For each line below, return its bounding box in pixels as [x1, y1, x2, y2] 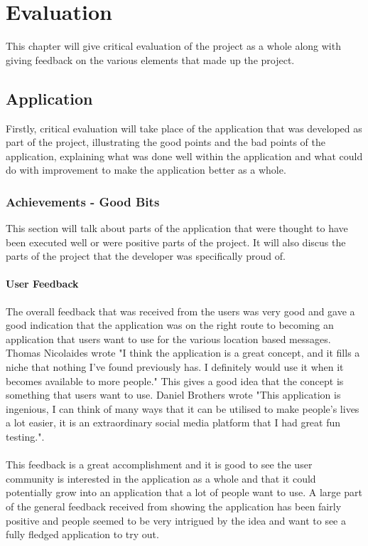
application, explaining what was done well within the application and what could [6, 148, 363, 163]
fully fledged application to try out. [6, 527, 159, 542]
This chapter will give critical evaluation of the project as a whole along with [6, 38, 341, 53]
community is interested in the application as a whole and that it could [6, 471, 316, 485]
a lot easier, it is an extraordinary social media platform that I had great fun [6, 415, 341, 430]
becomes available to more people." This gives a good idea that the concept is [6, 373, 344, 388]
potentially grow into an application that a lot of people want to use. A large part [6, 485, 362, 500]
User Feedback [6, 276, 79, 291]
